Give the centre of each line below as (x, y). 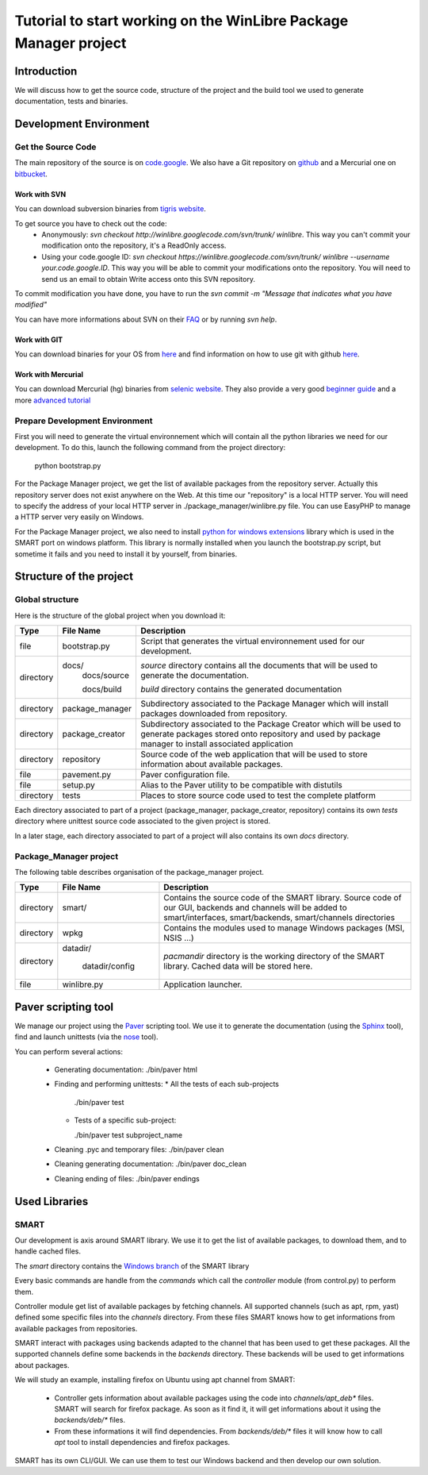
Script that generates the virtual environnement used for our (252, 641)
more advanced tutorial (53, 400)
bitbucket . (31, 174)
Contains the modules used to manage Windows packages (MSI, (284, 928)
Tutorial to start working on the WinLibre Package (182, 21)
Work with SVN (40, 194)
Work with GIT (39, 339)
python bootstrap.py (68, 465)
